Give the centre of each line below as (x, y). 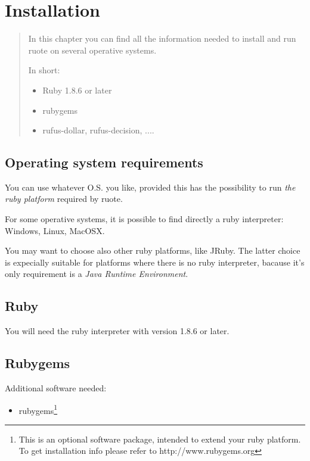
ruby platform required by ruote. (64, 199)
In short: (44, 70)
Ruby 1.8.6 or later (77, 90)
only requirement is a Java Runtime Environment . (97, 274)
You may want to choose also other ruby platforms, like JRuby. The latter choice (153, 250)
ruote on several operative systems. (92, 50)
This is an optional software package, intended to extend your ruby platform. (160, 439)
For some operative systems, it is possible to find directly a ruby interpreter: (144, 219)
